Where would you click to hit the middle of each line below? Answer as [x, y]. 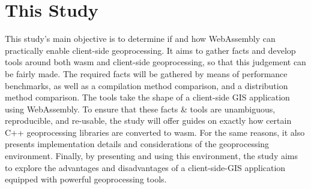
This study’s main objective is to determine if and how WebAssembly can [140, 39]
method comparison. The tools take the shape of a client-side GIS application [147, 97]
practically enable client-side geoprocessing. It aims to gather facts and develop [150, 50]
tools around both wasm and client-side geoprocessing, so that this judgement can [155, 62]
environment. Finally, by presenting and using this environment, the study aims [152, 156]
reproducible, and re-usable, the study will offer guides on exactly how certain [148, 121]
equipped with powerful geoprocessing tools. [86, 179]
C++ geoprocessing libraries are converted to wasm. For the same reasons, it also [155, 132]
